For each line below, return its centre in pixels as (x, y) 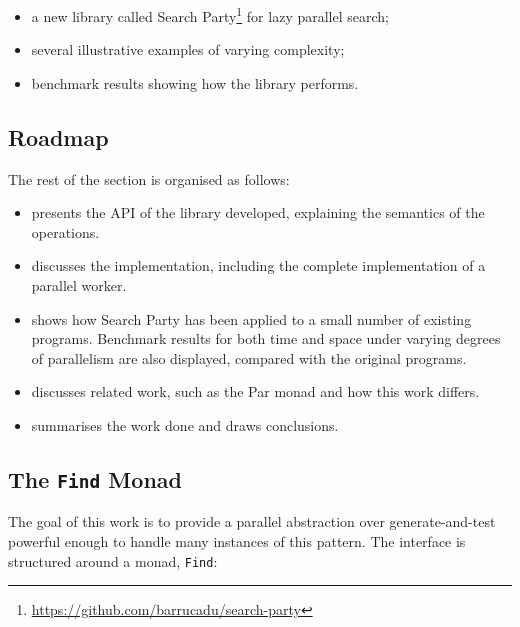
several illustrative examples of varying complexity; (188, 49)
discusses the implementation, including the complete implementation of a (258, 265)
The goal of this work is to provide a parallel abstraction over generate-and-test (252, 521)
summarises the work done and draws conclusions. (185, 424)
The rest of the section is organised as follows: (149, 178)
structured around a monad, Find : (113, 560)
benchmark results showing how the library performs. (195, 82)
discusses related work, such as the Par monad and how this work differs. (255, 391)
